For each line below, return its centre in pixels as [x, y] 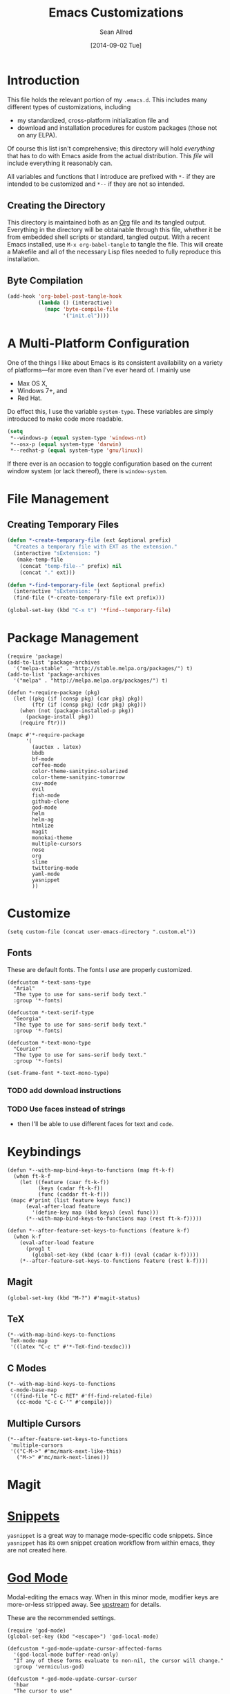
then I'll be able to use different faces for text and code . [95, 1123]
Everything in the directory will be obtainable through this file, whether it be [114, 229]
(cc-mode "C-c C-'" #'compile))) [64, 1402]
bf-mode [43, 759]
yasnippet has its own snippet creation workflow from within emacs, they [111, 1543]
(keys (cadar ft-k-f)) [70, 1188]
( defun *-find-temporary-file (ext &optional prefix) [86, 585]
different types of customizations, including [69, 107]
